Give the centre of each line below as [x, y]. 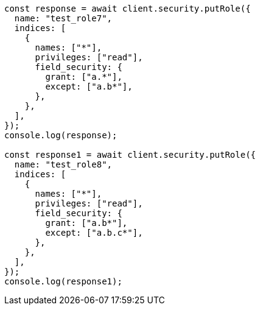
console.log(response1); [63, 281]
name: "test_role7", [63, 18]
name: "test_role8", [63, 164]
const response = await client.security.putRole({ [128, 9]
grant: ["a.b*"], [86, 223]
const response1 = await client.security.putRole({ [130, 155]
